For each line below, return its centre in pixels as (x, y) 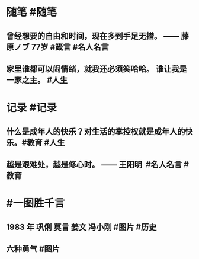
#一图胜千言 (36, 204)
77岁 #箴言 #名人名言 (70, 47)
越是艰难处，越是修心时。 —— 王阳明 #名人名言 (94, 164)
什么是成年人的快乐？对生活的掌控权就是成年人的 (96, 131)
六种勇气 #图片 (33, 249)
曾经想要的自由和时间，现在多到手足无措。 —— (93, 36)
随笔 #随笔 (32, 12)
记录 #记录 (32, 108)
